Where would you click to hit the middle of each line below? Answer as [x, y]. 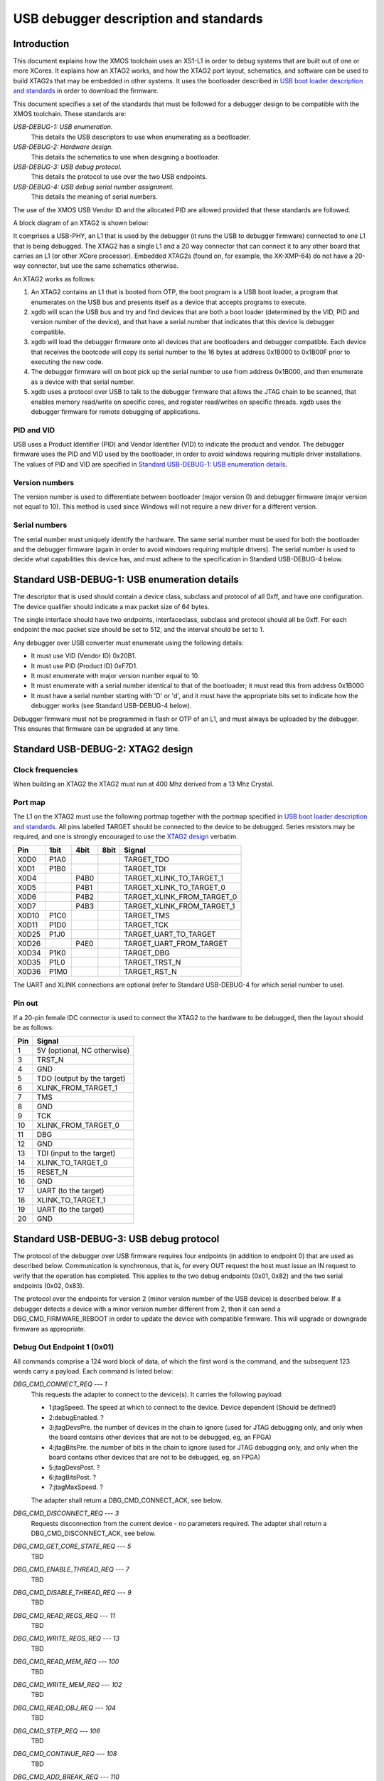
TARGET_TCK [146, 925]
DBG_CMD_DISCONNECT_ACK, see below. [94, 1533]
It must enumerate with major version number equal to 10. [115, 675]
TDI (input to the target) [76, 1153]
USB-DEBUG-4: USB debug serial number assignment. [94, 187]
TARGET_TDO [146, 860]
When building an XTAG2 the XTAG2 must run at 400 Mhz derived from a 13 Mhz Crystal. [143, 784]
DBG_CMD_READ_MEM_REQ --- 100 [66, 1662]
